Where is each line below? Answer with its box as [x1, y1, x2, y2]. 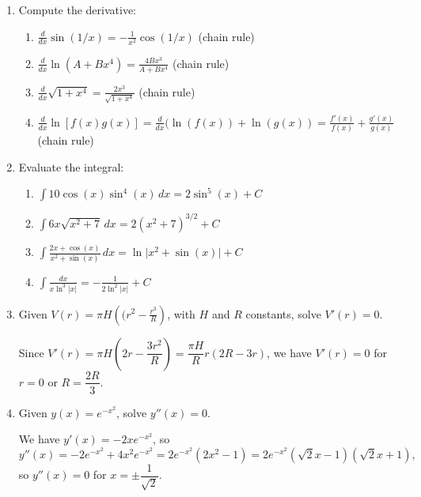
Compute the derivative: [18, 2, 137, 17]
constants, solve [245, 305, 321, 322]
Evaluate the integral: [18, 158, 124, 175]
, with [167, 305, 195, 322]
